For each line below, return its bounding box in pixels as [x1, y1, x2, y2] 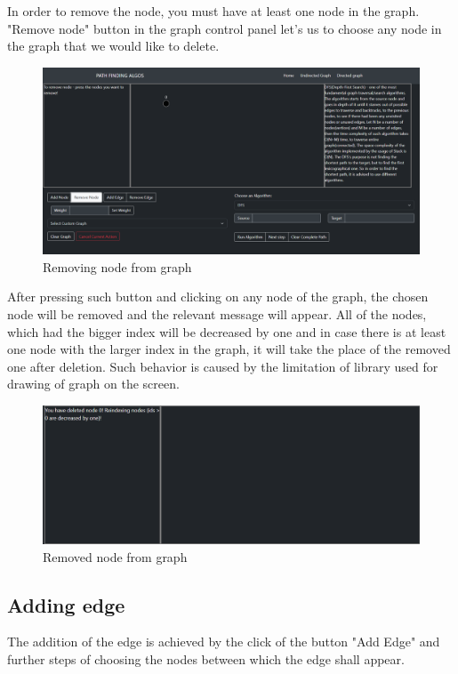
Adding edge [7, 590, 125, 618]
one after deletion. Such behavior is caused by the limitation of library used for [7, 357, 438, 375]
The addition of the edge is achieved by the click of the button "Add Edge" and [7, 632, 440, 651]
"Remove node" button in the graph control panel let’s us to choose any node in [7, 19, 442, 37]
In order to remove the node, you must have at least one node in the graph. [7, 2, 420, 20]
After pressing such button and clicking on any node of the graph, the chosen [7, 287, 429, 306]
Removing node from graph [43, 257, 192, 276]
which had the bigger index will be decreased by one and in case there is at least [7, 322, 446, 341]
